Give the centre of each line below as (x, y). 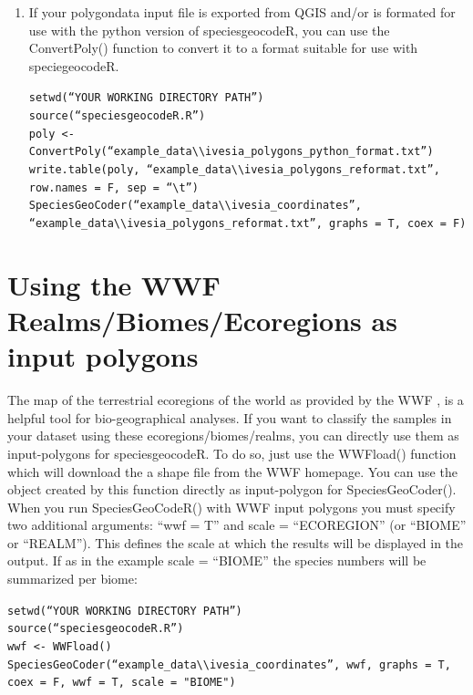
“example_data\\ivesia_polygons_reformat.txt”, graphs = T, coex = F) (247, 223)
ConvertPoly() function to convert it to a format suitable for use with (223, 48)
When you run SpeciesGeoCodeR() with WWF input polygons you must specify (231, 507)
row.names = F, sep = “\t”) (113, 187)
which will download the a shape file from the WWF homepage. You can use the (232, 471)
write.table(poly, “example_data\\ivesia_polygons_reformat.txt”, (234, 170)
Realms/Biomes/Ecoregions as (202, 320)
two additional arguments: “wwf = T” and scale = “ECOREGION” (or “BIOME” (237, 525)
